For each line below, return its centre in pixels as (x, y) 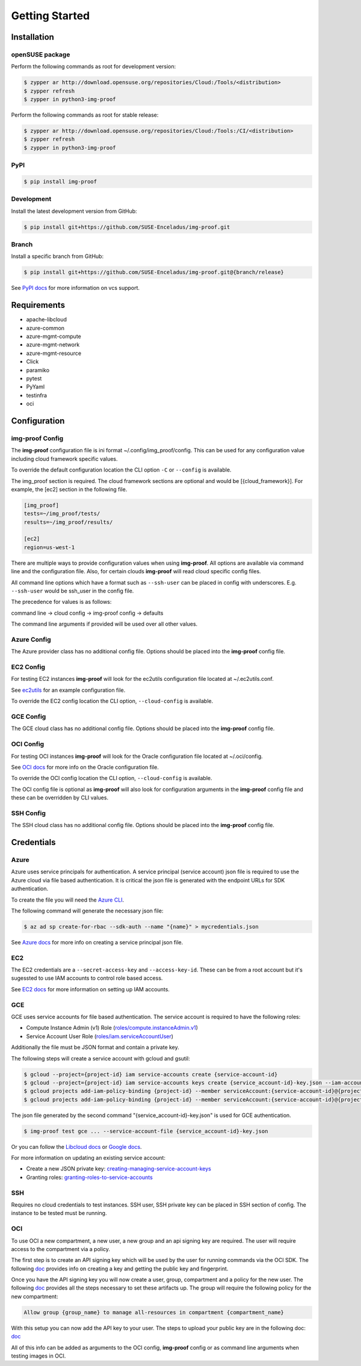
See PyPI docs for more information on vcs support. (76, 288)
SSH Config (29, 813)
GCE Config (29, 717)
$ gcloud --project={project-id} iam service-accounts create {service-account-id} (151, 1074)
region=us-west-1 (49, 547)
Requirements (38, 305)
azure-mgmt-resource (54, 353)
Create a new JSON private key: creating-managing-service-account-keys (119, 1169)
